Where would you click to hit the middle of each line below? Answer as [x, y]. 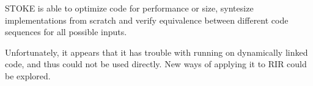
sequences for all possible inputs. [66, 32]
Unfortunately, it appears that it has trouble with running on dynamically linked [156, 52]
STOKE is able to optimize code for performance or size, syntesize [129, 8]
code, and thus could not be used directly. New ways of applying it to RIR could [156, 64]
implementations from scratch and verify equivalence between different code [147, 20]
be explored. [28, 75]
